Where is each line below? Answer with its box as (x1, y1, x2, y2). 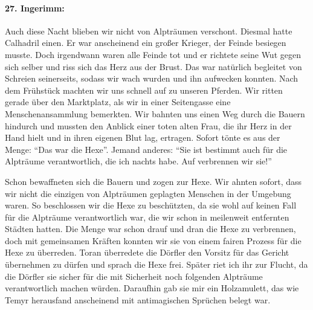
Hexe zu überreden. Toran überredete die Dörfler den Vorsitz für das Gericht (5, 246, 289, 259)
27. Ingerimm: (5, 1, 65, 14)
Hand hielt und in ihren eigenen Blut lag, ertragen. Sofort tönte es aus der (5, 131, 280, 144)
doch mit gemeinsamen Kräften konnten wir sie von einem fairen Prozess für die (5, 234, 302, 247)
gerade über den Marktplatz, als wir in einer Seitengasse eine (5, 95, 231, 108)
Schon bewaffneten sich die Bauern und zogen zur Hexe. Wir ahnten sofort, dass (5, 175, 302, 187)
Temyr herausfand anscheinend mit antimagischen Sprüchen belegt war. (5, 293, 271, 306)
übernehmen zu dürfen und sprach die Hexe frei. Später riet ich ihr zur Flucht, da (5, 258, 308, 271)
